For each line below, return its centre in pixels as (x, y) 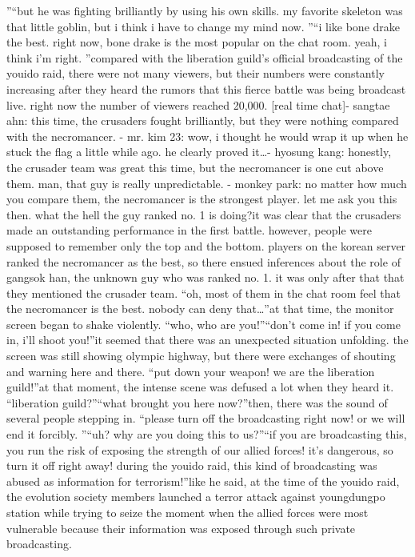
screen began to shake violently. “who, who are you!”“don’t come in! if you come (204, 324)
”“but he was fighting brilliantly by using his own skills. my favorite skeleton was (205, 10)
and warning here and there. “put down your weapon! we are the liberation (191, 371)
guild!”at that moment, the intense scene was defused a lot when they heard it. (200, 387)
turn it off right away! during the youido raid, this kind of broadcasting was (192, 465)
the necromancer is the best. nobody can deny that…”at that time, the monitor (200, 309)
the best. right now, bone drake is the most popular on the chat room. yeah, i (197, 42)
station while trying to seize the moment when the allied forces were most (188, 512)
